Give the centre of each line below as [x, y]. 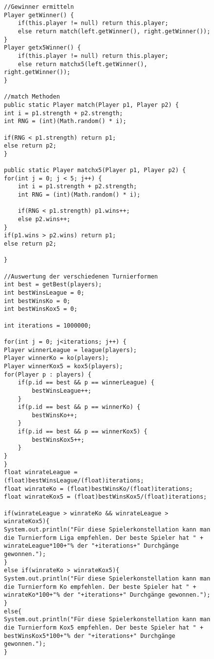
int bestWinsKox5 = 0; [41, 309]
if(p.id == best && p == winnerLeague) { [86, 383]
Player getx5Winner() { [43, 48]
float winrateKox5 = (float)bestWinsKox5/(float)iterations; [106, 497]
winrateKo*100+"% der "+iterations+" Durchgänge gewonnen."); [107, 595]
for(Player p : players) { [48, 374]
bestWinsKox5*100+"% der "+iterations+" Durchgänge [90, 636]
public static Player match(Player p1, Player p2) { [91, 105]
